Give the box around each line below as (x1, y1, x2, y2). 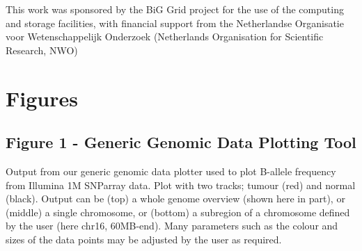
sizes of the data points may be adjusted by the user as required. (6, 232, 282, 246)
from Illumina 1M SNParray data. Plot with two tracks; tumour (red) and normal (6, 177, 356, 192)
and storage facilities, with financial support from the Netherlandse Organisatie (6, 15, 344, 30)
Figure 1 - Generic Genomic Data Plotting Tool (6, 131, 356, 153)
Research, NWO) (6, 42, 78, 57)
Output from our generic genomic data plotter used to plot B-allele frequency (6, 163, 336, 178)
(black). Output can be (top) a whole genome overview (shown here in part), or (6, 191, 345, 206)
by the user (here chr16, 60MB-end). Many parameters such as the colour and (6, 218, 338, 233)
